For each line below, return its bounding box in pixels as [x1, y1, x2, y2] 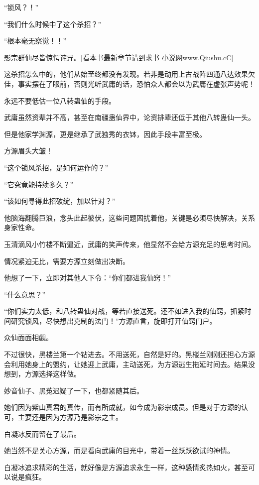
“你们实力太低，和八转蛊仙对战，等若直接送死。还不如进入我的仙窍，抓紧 [4, 306, 245, 316]
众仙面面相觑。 [4, 332, 53, 343]
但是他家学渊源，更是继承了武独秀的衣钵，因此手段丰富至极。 [4, 128, 206, 139]
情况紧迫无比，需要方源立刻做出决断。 [4, 255, 129, 266]
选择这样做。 [38, 368, 81, 379]
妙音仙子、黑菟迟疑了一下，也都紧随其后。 [4, 385, 143, 395]
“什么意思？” [4, 289, 46, 299]
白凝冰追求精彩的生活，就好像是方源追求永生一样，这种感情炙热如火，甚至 [4, 462, 248, 472]
